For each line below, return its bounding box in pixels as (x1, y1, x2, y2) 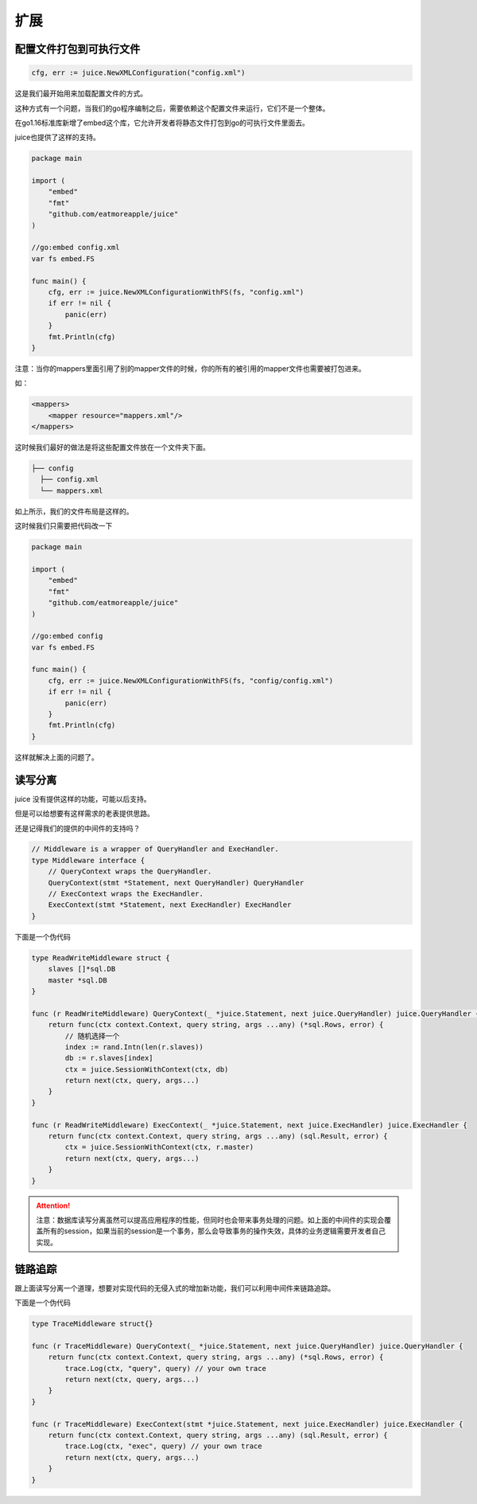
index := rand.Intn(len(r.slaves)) (64, 1042, 204, 1051)
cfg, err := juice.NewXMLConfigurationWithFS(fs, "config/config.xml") (48, 676, 334, 685)
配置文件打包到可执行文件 (14, 42, 141, 56)
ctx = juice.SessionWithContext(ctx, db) (64, 1065, 229, 1074)
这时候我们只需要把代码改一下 (14, 522, 113, 531)
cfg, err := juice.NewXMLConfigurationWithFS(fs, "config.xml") (48, 287, 304, 296)
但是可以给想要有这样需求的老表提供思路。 (14, 809, 154, 818)
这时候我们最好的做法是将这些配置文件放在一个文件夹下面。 (14, 443, 210, 452)
